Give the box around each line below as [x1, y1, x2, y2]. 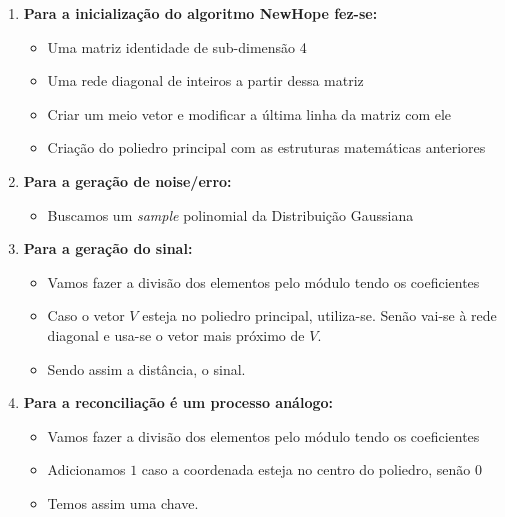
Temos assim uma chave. [47, 492, 199, 513]
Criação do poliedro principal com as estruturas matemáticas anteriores [47, 137, 486, 158]
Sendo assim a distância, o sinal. [47, 358, 246, 379]
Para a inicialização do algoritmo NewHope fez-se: [23, 3, 378, 23]
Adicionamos [47, 459, 126, 480]
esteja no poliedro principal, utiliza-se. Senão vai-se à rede [142, 305, 497, 326]
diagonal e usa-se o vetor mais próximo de [47, 324, 305, 345]
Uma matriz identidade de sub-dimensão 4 [47, 36, 307, 57]
